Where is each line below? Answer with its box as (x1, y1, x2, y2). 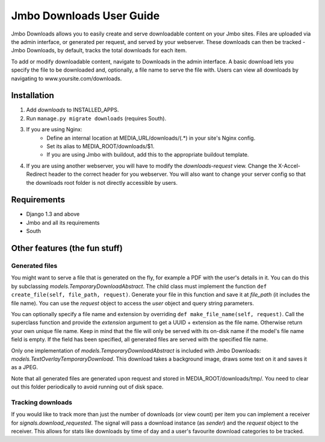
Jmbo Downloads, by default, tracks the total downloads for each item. (11, 47, 187, 54)
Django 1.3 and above (26, 211, 80, 218)
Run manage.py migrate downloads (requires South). (26, 114, 167, 122)
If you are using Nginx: (26, 126, 82, 133)
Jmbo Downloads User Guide (11, 9, 160, 22)
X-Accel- (277, 162, 301, 169)
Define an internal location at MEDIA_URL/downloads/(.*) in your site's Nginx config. (46, 134, 256, 142)
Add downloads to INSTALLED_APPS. (26, 106, 119, 114)
